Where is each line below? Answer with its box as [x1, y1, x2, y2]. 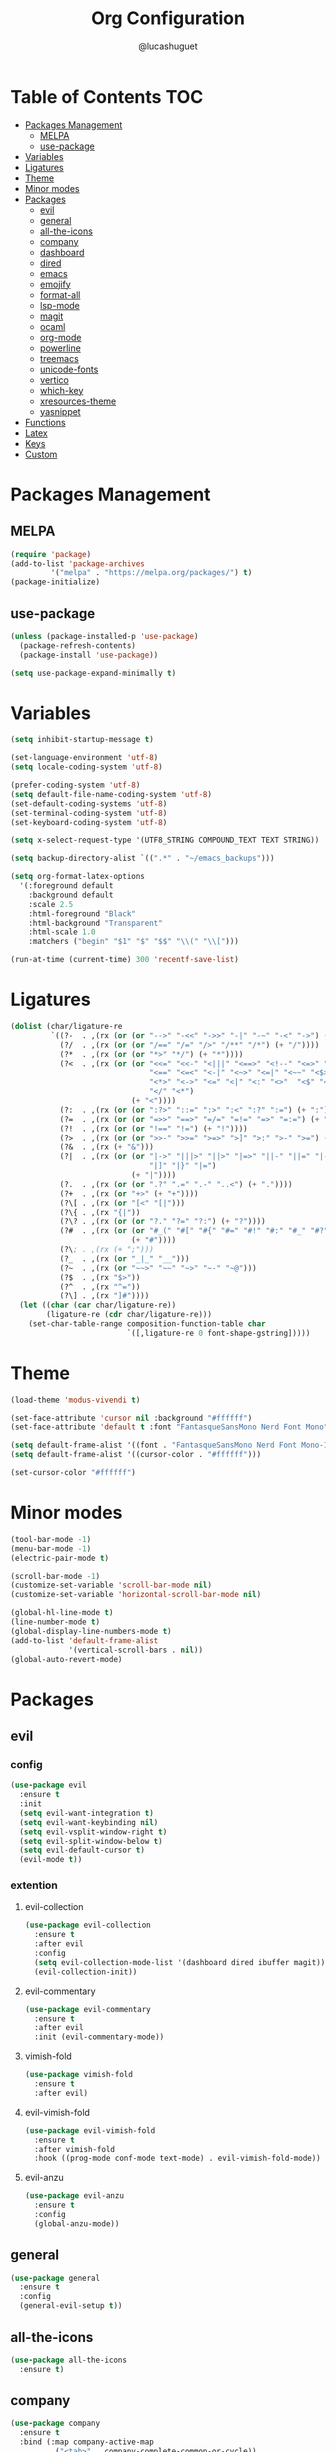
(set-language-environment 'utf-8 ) [10, 753, 159, 763]
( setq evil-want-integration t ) [19, 1808, 155, 1818]
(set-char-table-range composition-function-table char [28, 1319, 267, 1329]
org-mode [39, 331, 82, 343]
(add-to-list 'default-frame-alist [10, 1635, 159, 1646]
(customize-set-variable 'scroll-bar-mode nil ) [10, 1580, 213, 1591]
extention [10, 1878, 58, 1892]
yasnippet [39, 405, 82, 417]
